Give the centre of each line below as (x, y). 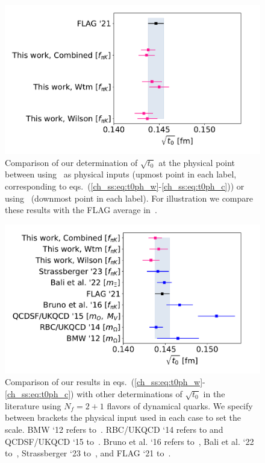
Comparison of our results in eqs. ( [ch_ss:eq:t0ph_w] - (105, 382)
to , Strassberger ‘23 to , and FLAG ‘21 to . (88, 453)
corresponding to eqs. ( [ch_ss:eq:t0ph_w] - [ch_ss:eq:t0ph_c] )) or (125, 186)
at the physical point (197, 162)
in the (214, 393)
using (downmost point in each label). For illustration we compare (129, 198)
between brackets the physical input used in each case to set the (123, 417)
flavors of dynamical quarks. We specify (180, 405)
